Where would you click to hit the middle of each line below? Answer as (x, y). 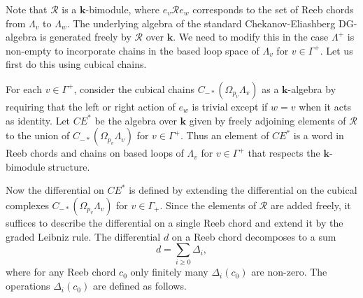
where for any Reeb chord (61, 272)
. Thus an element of (225, 135)
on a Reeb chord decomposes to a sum (254, 236)
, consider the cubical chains (134, 88)
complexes (27, 205)
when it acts (325, 106)
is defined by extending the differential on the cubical (243, 190)
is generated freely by (86, 37)
